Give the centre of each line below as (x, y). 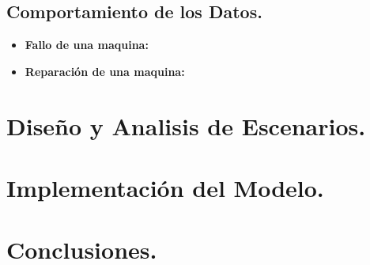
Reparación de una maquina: (105, 71)
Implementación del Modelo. (165, 187)
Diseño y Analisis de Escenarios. (186, 125)
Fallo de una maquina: (87, 45)
